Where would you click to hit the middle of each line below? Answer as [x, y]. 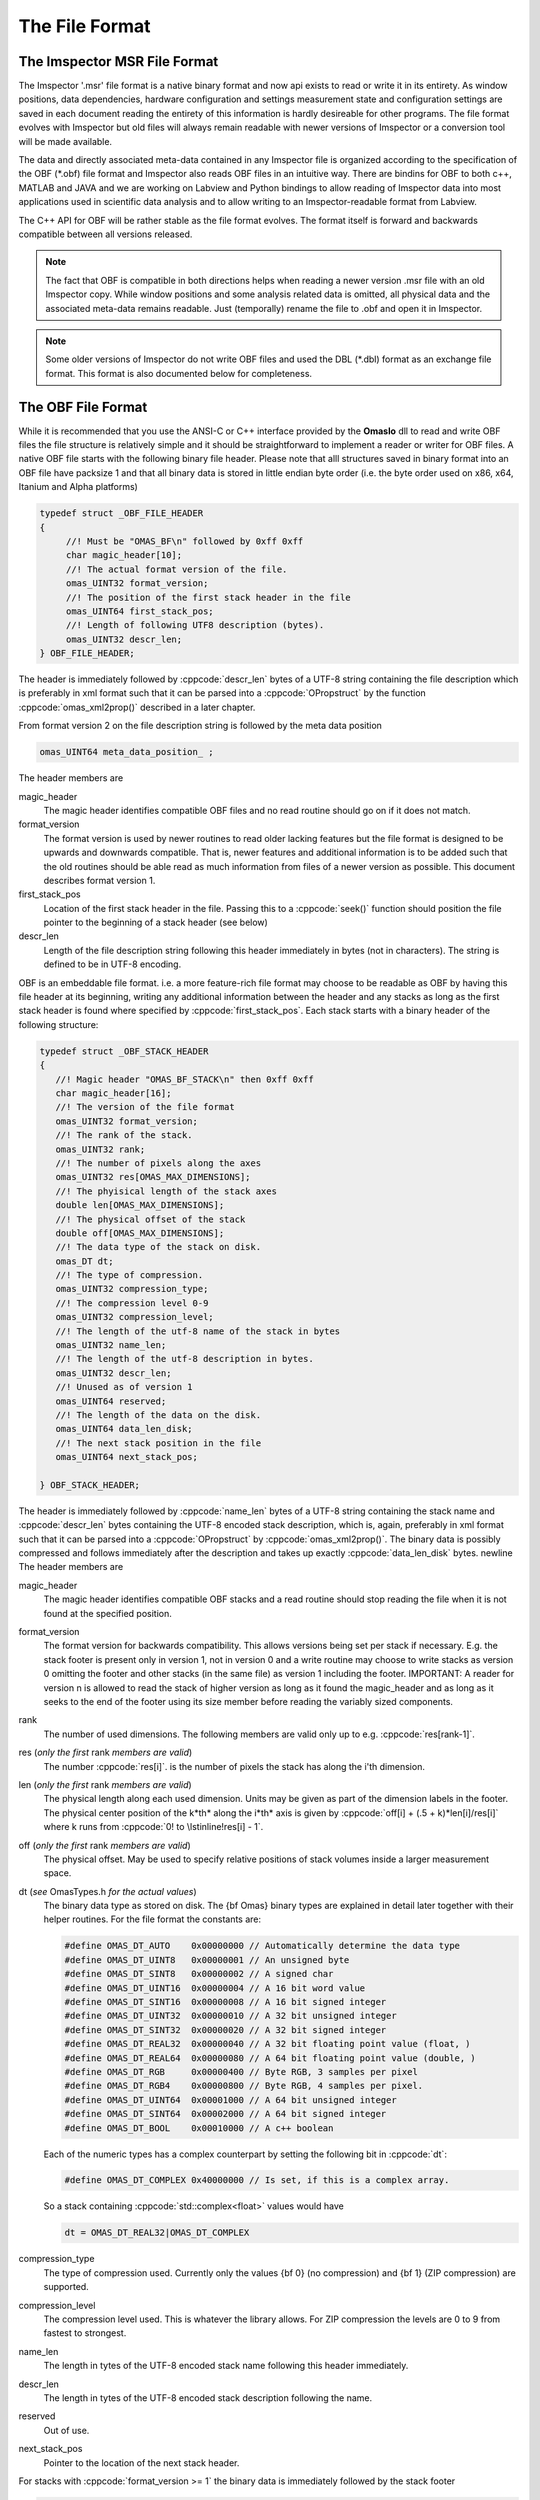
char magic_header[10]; [124, 555]
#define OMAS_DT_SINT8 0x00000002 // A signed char [199, 1974]
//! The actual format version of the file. [176, 569]
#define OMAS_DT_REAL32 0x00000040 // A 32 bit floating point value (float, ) [267, 2044]
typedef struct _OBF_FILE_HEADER [121, 513]
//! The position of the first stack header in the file [208, 597]
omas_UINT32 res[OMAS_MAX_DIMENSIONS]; [153, 1177]
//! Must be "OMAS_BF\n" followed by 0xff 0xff [184, 541]
